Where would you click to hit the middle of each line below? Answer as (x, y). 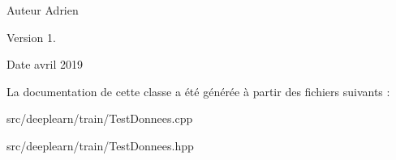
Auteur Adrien (43, 10)
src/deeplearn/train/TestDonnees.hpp (100, 145)
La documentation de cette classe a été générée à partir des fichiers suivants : (198, 91)
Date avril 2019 (45, 64)
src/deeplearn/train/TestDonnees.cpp (100, 118)
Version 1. (31, 37)
